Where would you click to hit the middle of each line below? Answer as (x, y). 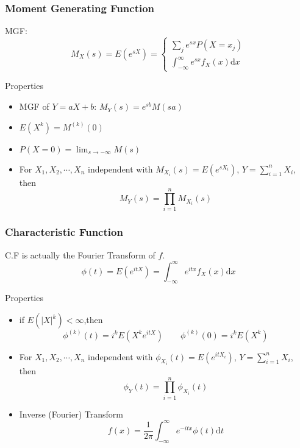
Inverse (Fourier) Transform (71, 414)
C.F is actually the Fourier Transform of (80, 254)
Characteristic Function (64, 232)
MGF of (34, 106)
